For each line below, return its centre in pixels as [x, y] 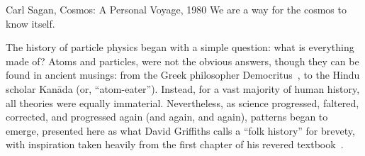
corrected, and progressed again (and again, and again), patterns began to [167, 117]
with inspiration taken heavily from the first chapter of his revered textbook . [175, 144]
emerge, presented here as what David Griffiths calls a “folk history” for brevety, [180, 130]
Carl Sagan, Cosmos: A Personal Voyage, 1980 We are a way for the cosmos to [176, 9]
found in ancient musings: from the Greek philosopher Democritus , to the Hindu [183, 75]
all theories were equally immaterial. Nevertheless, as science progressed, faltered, [182, 102]
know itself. [30, 23]
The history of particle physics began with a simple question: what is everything [180, 47]
